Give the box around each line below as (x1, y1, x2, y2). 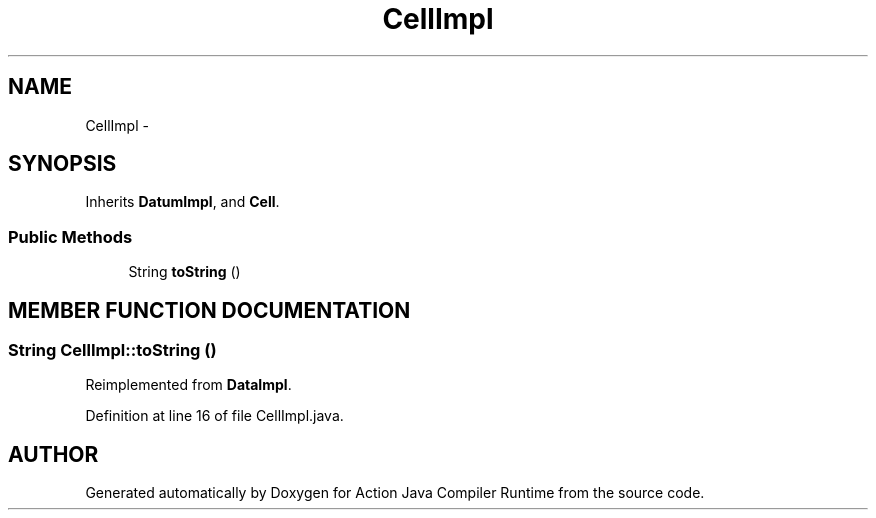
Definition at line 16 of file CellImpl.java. (85, 407, 344, 425)
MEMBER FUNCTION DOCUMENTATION (8, 297, 411, 323)
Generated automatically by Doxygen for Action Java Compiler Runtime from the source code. (85, 484, 705, 502)
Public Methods (8, 226, 133, 247)
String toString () (128, 263, 241, 281)
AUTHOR (8, 441, 99, 467)
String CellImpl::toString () (8, 340, 217, 361)
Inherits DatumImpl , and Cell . (85, 193, 280, 211)
